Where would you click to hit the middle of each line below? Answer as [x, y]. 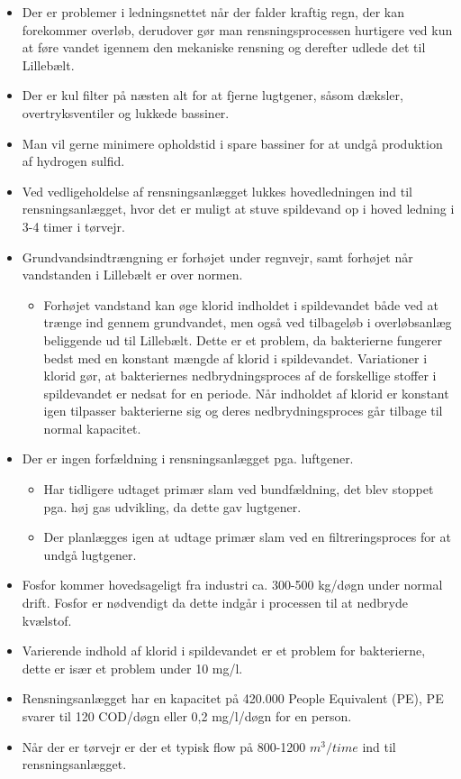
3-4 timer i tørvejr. [73, 226]
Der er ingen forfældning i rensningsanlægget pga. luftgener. [188, 458]
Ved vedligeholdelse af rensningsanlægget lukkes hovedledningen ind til [217, 191]
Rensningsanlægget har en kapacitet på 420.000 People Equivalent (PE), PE [233, 698]
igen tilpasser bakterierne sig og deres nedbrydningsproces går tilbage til [243, 411]
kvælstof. [47, 620]
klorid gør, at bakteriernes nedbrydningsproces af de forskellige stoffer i [240, 376]
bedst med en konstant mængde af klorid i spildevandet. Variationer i [235, 357]
